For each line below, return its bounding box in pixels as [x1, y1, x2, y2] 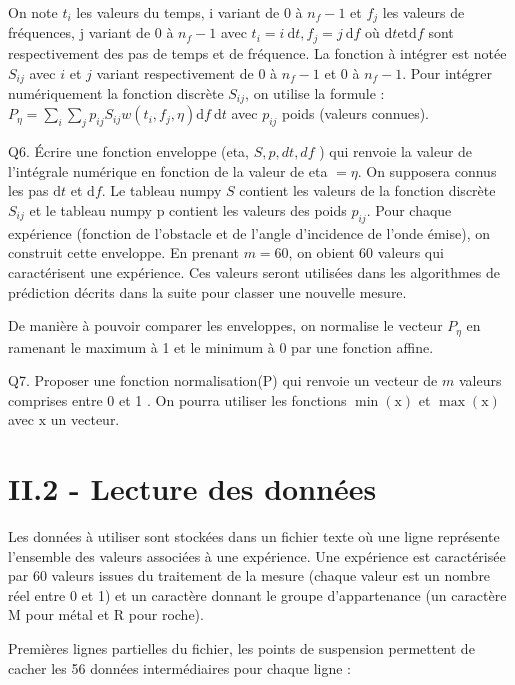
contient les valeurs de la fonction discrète [239, 180, 496, 201]
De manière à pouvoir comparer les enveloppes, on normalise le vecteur [8, 315, 443, 336]
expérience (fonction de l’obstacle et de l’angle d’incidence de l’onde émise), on [8, 222, 491, 243]
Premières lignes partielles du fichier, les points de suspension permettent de [8, 638, 475, 659]
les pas [8, 180, 49, 201]
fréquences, [8, 22, 76, 43]
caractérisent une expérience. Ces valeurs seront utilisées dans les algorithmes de [8, 261, 501, 282]
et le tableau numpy [29, 199, 152, 220]
